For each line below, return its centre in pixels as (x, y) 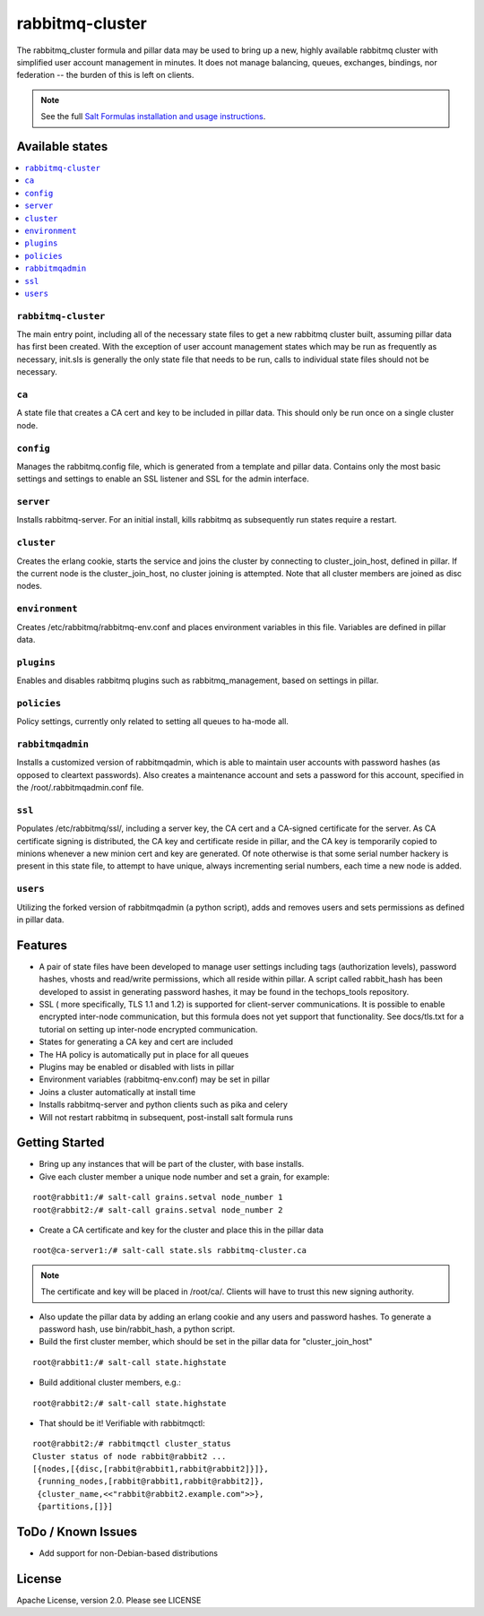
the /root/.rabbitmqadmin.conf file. (80, 788)
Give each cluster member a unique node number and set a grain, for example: (185, 1176)
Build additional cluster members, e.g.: (110, 1383)
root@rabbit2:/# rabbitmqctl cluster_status (132, 1444)
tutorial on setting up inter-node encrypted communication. (148, 1029)
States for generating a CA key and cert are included (136, 1042)
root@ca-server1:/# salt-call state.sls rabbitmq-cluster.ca (169, 1251)
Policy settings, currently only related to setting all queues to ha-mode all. (152, 722)
